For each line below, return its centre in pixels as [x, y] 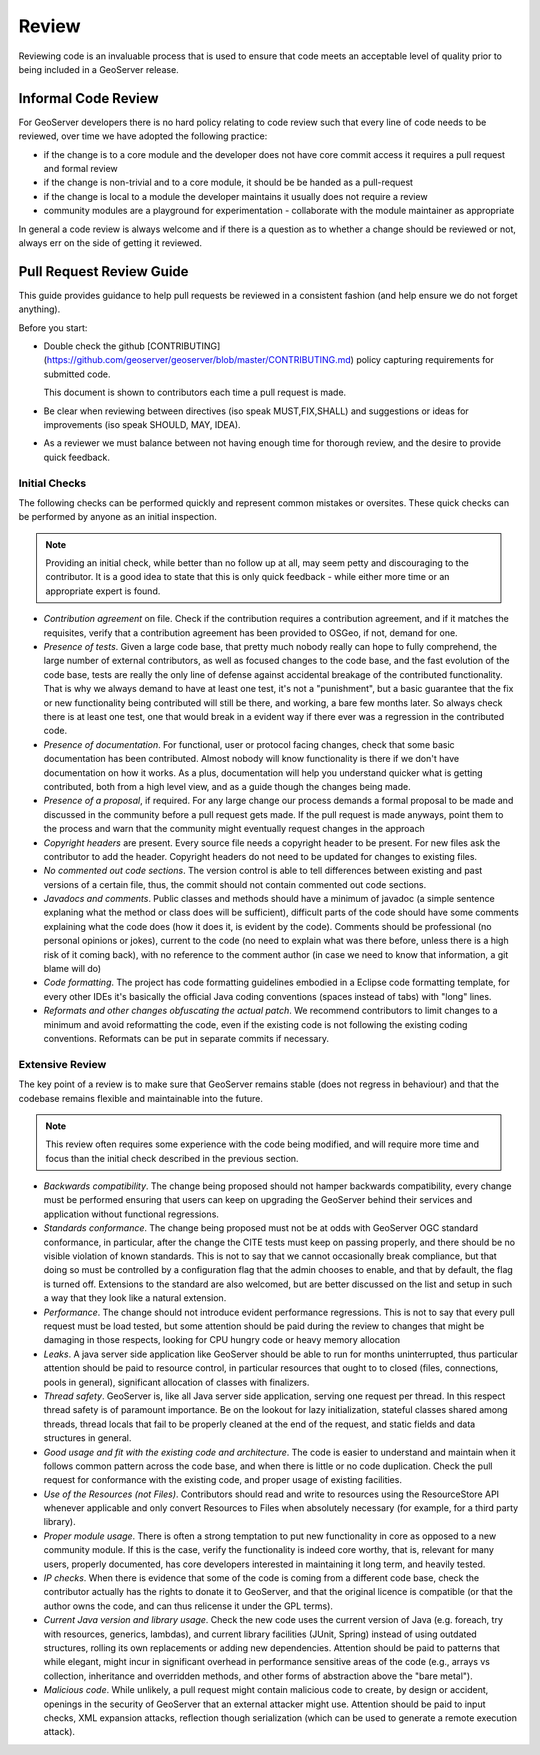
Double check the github [94, 346]
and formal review [81, 169]
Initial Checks [52, 483]
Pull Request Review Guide [103, 271]
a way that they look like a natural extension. [135, 1298]
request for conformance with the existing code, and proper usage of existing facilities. [222, 1480]
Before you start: [53, 327]
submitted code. [77, 374]
